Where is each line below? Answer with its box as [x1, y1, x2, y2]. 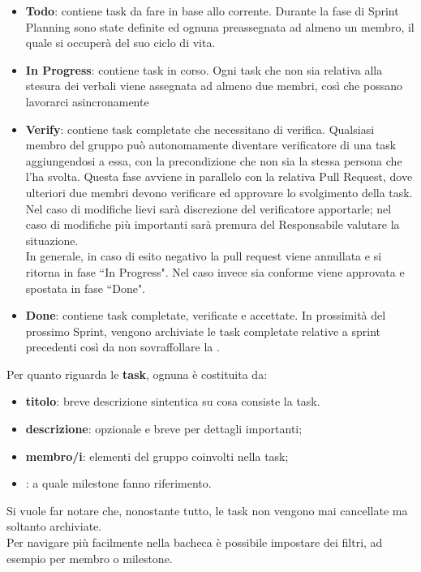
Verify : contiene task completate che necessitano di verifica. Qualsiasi [25, 120, 375, 137]
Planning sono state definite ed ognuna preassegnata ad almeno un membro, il [25, 18, 415, 35]
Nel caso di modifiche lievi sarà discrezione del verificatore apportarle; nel [25, 200, 392, 217]
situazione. [25, 231, 79, 248]
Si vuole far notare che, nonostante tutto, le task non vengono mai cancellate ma [6, 501, 408, 518]
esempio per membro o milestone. [6, 549, 173, 566]
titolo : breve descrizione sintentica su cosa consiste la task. [25, 393, 320, 410]
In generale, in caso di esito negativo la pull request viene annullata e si [25, 247, 382, 264]
